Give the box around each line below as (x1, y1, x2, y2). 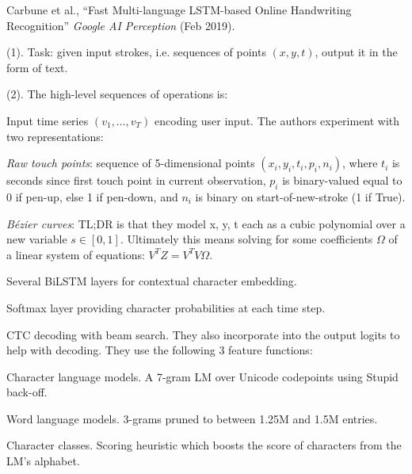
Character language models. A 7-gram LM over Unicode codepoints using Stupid (6, 368, 399, 384)
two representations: (6, 128, 104, 144)
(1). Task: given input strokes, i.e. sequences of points (6, 44, 266, 60)
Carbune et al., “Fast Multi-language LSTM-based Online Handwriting (6, 2, 352, 17)
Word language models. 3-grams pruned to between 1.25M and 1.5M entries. (6, 410, 378, 426)
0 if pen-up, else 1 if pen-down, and (6, 188, 178, 205)
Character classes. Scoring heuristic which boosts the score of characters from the (6, 437, 402, 453)
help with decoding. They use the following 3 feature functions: (6, 342, 313, 358)
